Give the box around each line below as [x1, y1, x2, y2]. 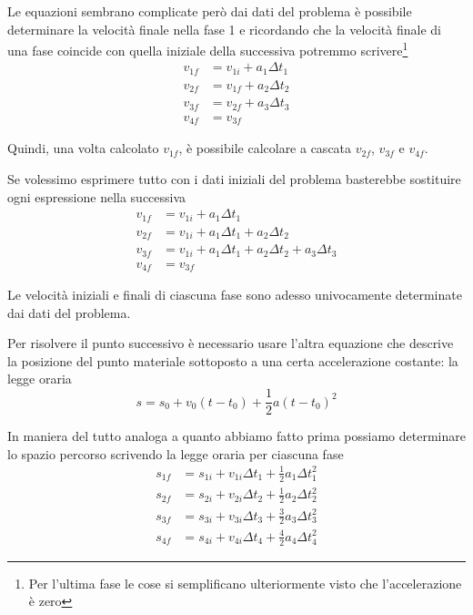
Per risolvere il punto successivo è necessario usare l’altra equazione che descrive [7, 333, 454, 353]
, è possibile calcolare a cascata [178, 138, 352, 158]
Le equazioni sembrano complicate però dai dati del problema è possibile [7, 2, 412, 20]
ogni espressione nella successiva [7, 187, 186, 206]
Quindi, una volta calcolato [7, 138, 159, 158]
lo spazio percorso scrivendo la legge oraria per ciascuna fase [7, 444, 344, 463]
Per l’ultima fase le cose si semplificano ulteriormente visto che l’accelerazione [28, 573, 462, 592]
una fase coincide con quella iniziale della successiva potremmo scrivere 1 [7, 38, 408, 59]
